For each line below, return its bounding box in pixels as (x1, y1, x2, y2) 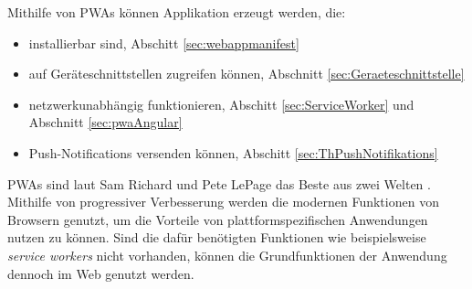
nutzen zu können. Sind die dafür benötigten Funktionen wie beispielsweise (7, 228, 426, 247)
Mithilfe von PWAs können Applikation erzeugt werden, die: (7, 3, 346, 21)
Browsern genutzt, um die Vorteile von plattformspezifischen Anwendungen (7, 209, 428, 229)
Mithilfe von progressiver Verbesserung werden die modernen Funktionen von (7, 192, 439, 211)
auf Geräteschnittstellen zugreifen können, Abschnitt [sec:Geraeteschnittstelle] (28, 64, 465, 83)
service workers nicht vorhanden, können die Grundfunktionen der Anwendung (7, 245, 447, 264)
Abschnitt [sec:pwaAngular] (28, 112, 183, 132)
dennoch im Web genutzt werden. (7, 263, 194, 283)
